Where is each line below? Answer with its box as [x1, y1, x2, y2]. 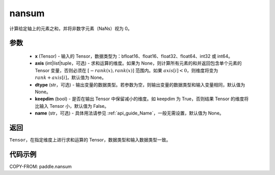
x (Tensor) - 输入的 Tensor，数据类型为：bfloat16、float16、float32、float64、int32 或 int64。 [35, 53, 233, 59]
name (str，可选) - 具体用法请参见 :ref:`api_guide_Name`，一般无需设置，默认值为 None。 [35, 110, 224, 116]
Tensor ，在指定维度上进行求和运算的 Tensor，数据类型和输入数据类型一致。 [9, 136, 171, 142]
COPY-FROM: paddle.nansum [9, 163, 72, 169]
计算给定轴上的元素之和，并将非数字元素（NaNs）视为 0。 [9, 25, 132, 32]
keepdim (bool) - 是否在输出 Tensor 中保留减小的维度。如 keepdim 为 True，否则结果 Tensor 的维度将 [35, 96, 249, 102]
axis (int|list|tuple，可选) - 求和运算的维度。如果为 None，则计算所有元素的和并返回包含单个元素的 [35, 60, 242, 66]
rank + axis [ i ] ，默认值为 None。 [35, 74, 106, 81]
